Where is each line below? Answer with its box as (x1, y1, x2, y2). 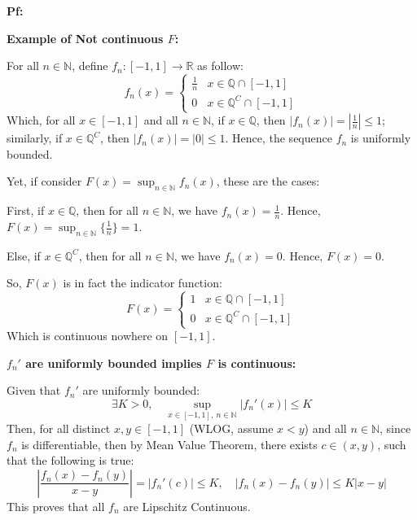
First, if (7, 202, 45, 219)
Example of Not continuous (7, 29, 164, 46)
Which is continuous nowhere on (7, 327, 169, 344)
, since (379, 420, 411, 437)
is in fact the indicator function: (63, 274, 222, 291)
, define (72, 57, 108, 74)
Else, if (7, 247, 41, 264)
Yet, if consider (7, 173, 82, 190)
